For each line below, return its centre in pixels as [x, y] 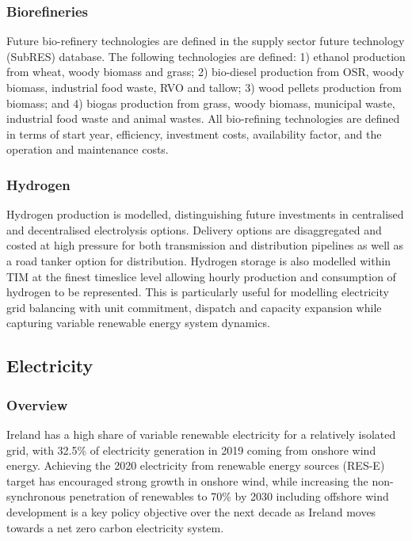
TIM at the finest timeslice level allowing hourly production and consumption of [201, 276]
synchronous [36, 496]
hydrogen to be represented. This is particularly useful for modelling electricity [198, 292]
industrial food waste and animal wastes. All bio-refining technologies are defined [203, 118]
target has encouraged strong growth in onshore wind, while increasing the [187, 480]
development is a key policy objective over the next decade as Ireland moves [191, 511]
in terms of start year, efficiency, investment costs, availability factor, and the [194, 133]
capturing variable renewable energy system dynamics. [138, 323]
